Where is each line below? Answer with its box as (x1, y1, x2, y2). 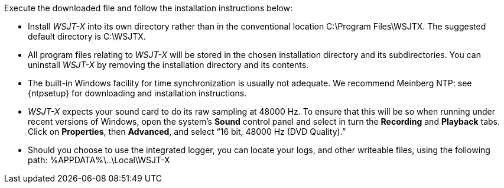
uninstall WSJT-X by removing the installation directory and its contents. (28, 60, 309, 70)
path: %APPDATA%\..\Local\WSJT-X (28, 155, 170, 165)
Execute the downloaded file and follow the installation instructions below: (4, 3, 292, 13)
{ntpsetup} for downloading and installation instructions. (28, 88, 247, 98)
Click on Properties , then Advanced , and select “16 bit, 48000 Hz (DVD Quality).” (28, 127, 346, 137)
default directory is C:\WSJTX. (28, 31, 146, 41)
